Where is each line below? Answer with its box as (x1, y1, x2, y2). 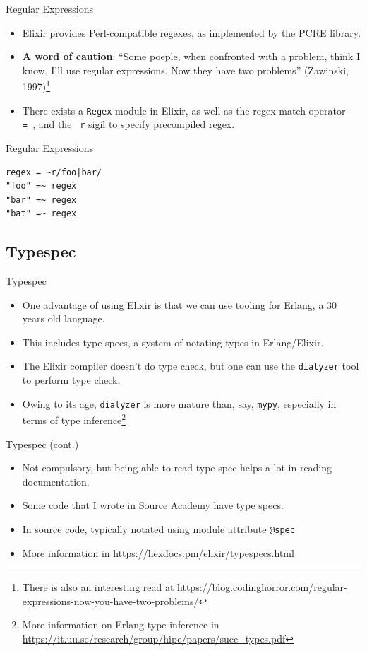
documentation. (22, 474, 90, 488)
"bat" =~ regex (6, 209, 77, 219)
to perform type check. (22, 373, 121, 387)
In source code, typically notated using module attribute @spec (22, 522, 295, 536)
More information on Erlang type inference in (22, 617, 219, 632)
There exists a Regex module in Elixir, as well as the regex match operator (22, 102, 346, 117)
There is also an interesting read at (22, 580, 174, 594)
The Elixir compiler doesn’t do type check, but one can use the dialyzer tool (22, 358, 359, 373)
